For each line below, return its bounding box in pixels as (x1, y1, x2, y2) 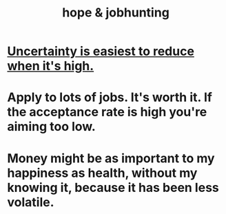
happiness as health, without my (7, 165, 198, 180)
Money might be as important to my (7, 150, 215, 166)
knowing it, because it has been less (7, 180, 219, 195)
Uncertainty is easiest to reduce (7, 43, 195, 59)
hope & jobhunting (61, 5, 170, 21)
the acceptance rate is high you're (7, 105, 207, 120)
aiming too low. (7, 119, 96, 135)
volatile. (7, 194, 54, 210)
